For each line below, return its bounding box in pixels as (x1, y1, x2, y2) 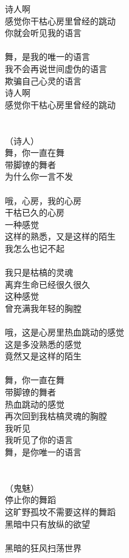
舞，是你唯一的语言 (5, 445, 82, 458)
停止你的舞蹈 (5, 493, 56, 506)
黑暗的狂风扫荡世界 (5, 541, 82, 554)
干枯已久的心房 (5, 206, 64, 219)
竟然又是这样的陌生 (5, 350, 82, 362)
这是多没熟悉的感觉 (5, 337, 82, 350)
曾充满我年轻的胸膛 (5, 301, 82, 314)
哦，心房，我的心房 (5, 194, 82, 207)
